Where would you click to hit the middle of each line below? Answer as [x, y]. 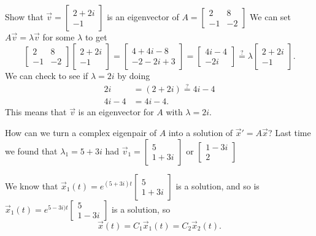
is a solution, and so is [218, 185]
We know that [32, 185]
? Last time [289, 133]
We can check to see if [47, 75]
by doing [134, 75]
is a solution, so [141, 209]
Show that [24, 17]
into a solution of [201, 133]
